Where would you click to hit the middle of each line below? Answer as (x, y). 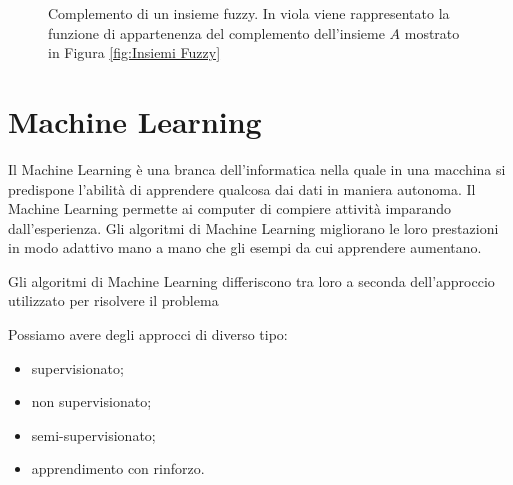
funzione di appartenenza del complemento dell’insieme (216, 32)
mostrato (432, 32)
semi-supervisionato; (93, 434)
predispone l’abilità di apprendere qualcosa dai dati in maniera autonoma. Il (242, 188)
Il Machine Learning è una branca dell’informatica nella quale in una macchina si (257, 168)
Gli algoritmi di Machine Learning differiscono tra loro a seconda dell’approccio (251, 280)
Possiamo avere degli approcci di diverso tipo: (148, 334)
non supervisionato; (91, 401)
